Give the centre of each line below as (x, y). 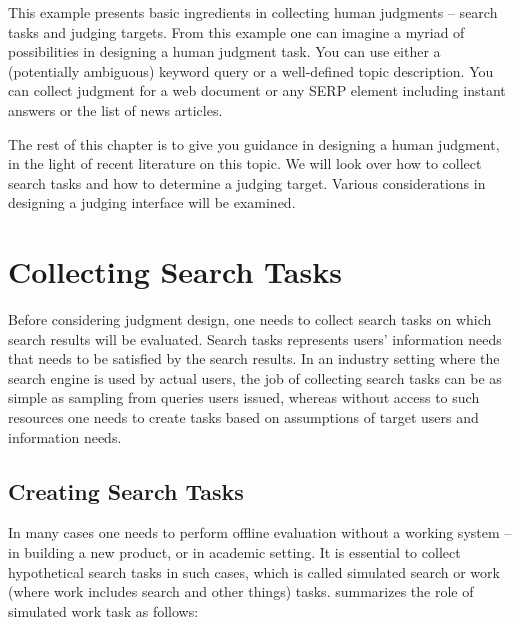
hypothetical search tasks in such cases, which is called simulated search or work (254, 571)
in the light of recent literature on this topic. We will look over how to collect (245, 163)
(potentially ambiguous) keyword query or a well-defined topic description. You (251, 70)
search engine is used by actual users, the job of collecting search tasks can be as (255, 377)
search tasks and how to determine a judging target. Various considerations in (247, 182)
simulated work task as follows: (103, 610)
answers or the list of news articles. (115, 109)
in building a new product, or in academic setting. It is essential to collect (234, 552)
